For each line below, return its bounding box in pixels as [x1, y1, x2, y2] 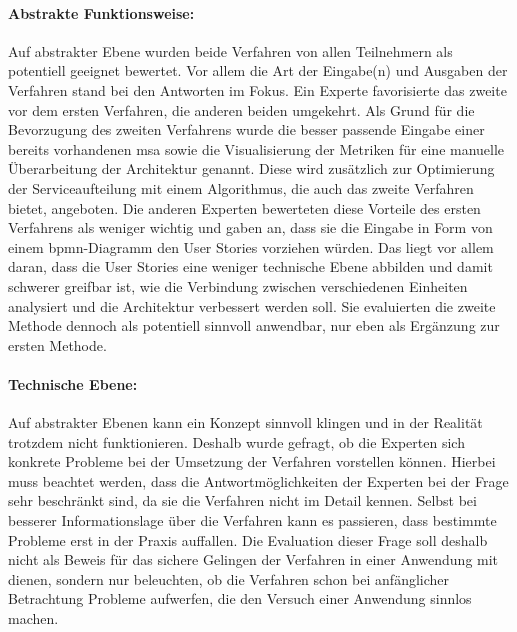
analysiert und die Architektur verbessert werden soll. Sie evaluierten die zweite [8, 295, 496, 316]
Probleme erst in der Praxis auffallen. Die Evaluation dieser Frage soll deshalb [8, 529, 488, 550]
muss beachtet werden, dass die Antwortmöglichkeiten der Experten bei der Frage [8, 470, 509, 491]
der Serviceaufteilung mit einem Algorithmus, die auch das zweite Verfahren [8, 177, 474, 198]
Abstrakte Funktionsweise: [8, 2, 195, 23]
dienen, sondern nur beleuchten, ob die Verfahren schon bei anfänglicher [8, 568, 450, 589]
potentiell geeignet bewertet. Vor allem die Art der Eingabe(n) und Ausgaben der [8, 60, 508, 81]
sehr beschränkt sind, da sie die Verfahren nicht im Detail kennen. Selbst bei [8, 490, 477, 511]
